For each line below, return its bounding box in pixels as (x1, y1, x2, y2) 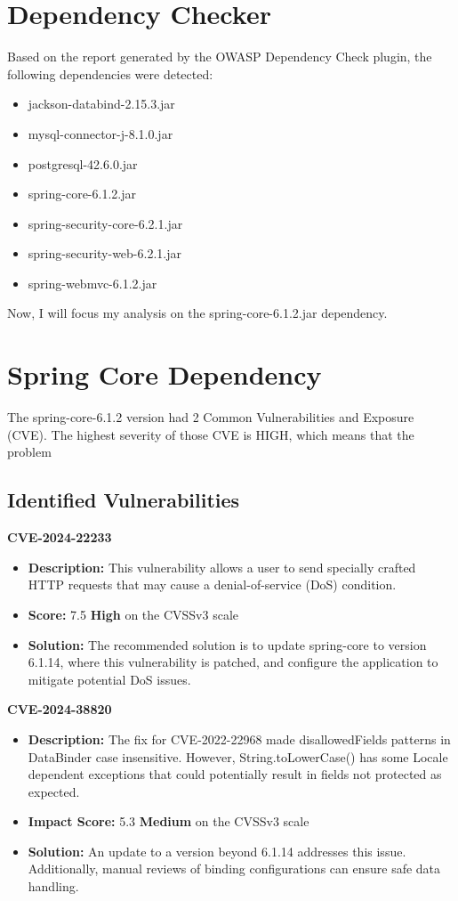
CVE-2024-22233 (7, 528, 112, 547)
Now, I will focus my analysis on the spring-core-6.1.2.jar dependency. (7, 304, 388, 322)
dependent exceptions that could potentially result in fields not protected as (28, 765, 442, 783)
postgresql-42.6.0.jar (28, 154, 138, 173)
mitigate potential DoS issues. (28, 670, 191, 688)
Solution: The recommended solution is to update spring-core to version (28, 635, 427, 653)
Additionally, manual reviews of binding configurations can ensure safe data (28, 859, 441, 878)
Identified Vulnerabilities (7, 486, 240, 514)
